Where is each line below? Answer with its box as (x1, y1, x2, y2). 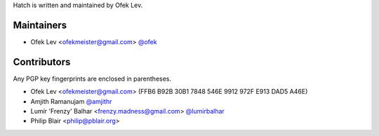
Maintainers (13, 19, 67, 31)
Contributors (13, 56, 71, 68)
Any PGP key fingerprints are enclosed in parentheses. (13, 74, 172, 83)
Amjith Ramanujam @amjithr (30, 97, 112, 105)
